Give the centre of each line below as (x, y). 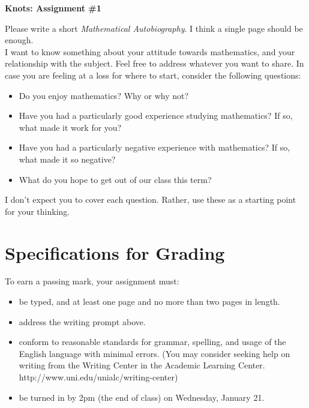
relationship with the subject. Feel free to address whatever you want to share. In (154, 63)
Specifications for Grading (115, 252)
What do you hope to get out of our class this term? (115, 179)
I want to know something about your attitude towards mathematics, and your (150, 51)
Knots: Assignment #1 (53, 8)
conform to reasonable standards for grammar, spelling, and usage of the (152, 342)
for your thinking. (37, 211)
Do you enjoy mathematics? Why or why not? (104, 95)
